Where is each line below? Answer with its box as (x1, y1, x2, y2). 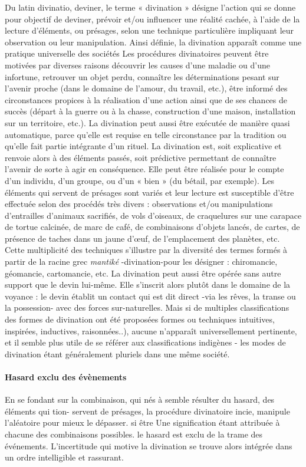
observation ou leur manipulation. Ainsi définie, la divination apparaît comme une (5, 35, 302, 48)
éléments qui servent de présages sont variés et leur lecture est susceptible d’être (5, 186, 294, 198)
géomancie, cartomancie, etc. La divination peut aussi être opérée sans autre (5, 267, 281, 279)
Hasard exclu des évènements (5, 371, 127, 383)
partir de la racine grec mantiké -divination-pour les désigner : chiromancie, (5, 255, 278, 268)
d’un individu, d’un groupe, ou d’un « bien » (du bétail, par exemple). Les (5, 174, 275, 186)
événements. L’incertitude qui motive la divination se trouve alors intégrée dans (5, 439, 292, 452)
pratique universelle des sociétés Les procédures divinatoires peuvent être (5, 47, 269, 60)
